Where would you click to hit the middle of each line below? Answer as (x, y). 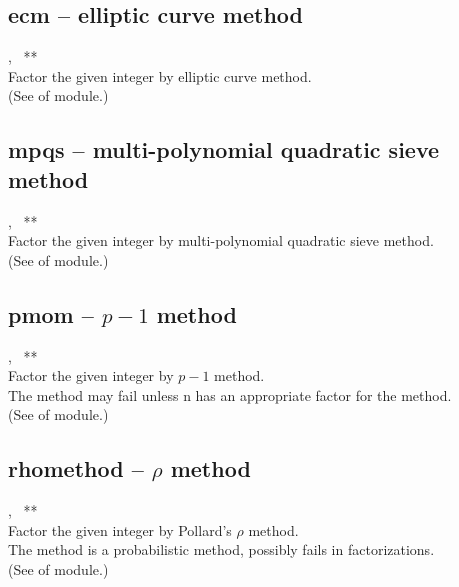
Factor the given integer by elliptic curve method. (160, 75)
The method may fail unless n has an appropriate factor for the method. (230, 394)
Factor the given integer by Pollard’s (120, 529)
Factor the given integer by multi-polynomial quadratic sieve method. (221, 240)
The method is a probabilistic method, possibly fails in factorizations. (221, 549)
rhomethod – (76, 468)
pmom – (51, 313)
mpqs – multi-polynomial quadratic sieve (224, 149)
